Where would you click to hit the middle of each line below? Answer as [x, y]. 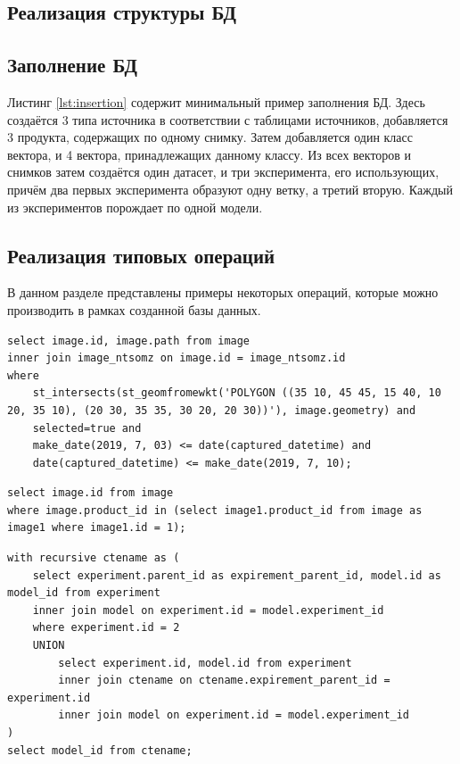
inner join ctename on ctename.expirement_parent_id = [224, 681]
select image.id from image [90, 493]
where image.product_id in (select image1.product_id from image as [215, 510]
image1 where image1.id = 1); [97, 528]
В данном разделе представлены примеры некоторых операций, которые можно [223, 292]
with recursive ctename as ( [94, 558]
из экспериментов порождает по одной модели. [135, 207]
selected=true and [87, 428]
